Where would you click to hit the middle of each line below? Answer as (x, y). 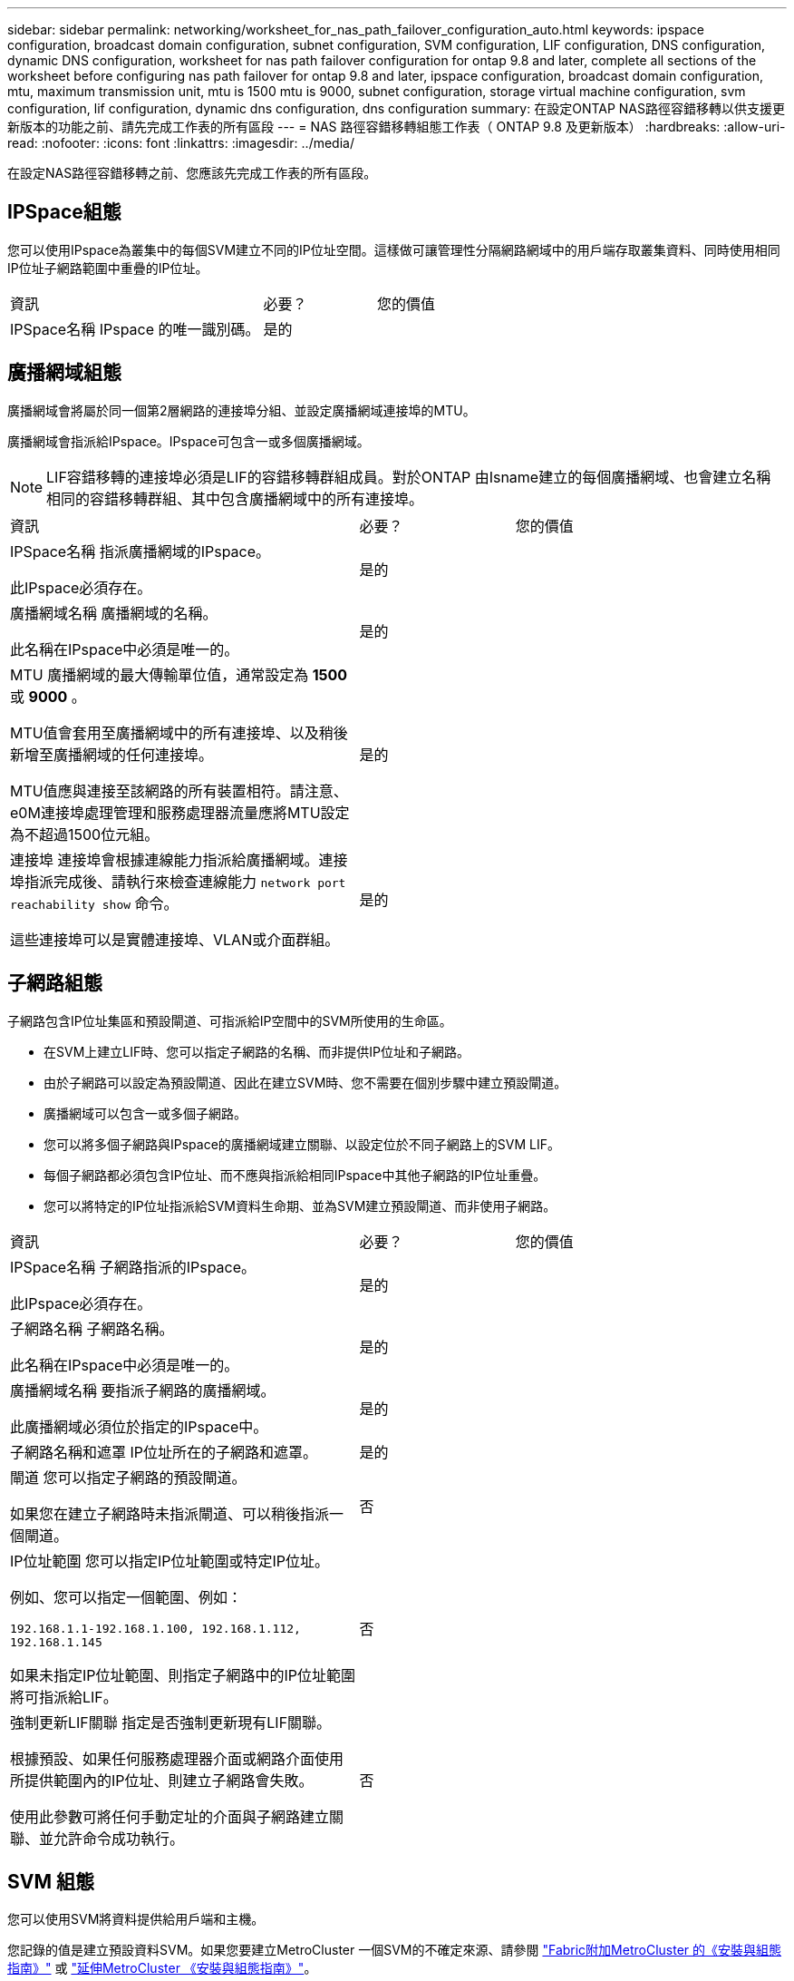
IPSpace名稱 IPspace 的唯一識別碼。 (135, 329)
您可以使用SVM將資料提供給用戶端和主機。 (136, 1919)
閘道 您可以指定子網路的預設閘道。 (128, 1477)
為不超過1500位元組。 (85, 834)
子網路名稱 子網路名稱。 (92, 1328)
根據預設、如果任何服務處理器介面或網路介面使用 (177, 1758)
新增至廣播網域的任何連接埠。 (112, 754)
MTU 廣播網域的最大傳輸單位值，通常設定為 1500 (179, 674)
